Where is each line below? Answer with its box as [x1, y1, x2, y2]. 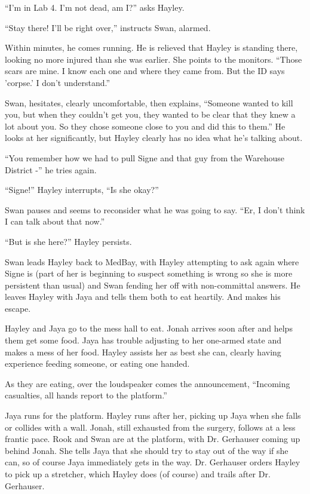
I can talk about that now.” [5, 215, 105, 228]
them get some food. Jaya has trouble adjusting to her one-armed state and [5, 334, 281, 346]
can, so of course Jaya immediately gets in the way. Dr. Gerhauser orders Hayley [5, 456, 300, 468]
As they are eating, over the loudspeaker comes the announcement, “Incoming [5, 377, 290, 389]
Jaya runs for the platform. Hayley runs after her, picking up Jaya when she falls [5, 409, 301, 422]
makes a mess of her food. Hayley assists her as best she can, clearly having [5, 345, 281, 358]
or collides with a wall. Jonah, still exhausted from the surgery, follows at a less [5, 421, 296, 433]
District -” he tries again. [5, 163, 97, 176]
